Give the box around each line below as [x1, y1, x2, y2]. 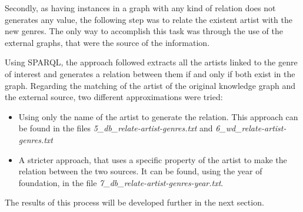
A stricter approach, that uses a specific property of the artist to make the [18, 153, 287, 165]
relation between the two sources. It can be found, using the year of [18, 165, 262, 177]
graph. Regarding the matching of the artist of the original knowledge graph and [5, 79, 296, 91]
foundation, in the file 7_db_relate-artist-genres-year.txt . [18, 176, 224, 188]
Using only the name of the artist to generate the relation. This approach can [18, 110, 298, 122]
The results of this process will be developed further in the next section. [5, 196, 264, 208]
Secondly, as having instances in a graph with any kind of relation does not [5, 2, 276, 14]
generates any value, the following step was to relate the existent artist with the [5, 13, 292, 25]
